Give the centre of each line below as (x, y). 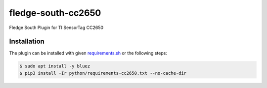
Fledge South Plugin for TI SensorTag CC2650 (56, 28)
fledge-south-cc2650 (55, 13)
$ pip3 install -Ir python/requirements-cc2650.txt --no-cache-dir (103, 73)
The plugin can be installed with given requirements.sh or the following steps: (88, 53)
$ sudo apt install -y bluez (55, 66)
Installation (27, 42)
